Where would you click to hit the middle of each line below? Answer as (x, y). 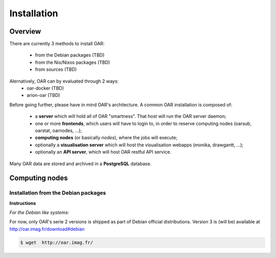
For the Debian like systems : (39, 213)
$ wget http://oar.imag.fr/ (57, 242)
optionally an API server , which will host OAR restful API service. (103, 152)
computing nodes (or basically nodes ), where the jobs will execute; (106, 138)
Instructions (23, 203)
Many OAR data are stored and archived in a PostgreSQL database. (80, 164)
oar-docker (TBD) (45, 88)
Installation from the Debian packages (58, 193)
